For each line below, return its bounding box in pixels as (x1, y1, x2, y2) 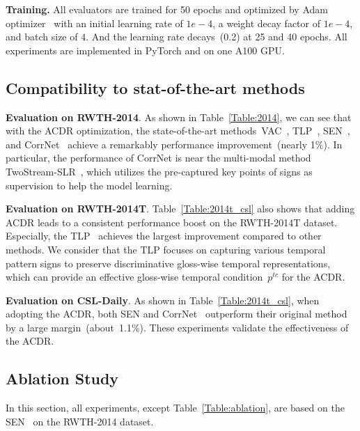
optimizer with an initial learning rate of (6, 15, 183, 30)
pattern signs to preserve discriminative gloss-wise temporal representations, (6, 256, 331, 270)
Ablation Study (6, 368, 119, 389)
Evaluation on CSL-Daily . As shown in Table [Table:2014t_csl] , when (6, 292, 320, 307)
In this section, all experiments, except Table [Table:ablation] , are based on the (6, 400, 345, 415)
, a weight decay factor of (212, 15, 321, 30)
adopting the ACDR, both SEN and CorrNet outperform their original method (6, 306, 347, 321)
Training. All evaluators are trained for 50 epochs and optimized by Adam (6, 2, 328, 16)
